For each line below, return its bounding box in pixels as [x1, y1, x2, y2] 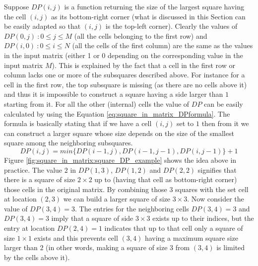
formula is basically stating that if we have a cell [4, 118, 152, 129]
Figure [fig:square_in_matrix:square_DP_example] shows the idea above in [4, 154, 237, 165]
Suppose [4, 1, 29, 11]
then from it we [201, 118, 249, 129]
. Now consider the [187, 194, 244, 204]
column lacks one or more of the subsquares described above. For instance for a [4, 69, 245, 80]
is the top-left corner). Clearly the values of [105, 21, 238, 31]
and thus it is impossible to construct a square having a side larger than [4, 89, 223, 99]
